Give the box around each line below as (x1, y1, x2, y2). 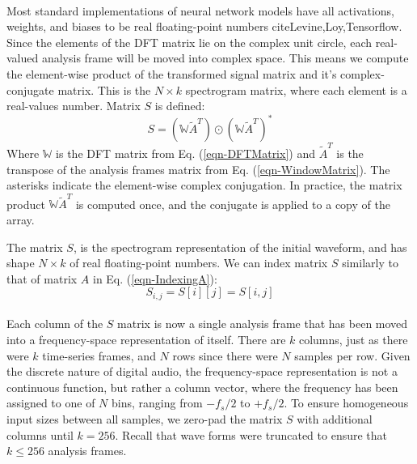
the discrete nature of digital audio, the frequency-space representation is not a (6, 363, 398, 380)
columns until (6, 426, 74, 443)
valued (6, 49, 39, 66)
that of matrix (6, 270, 78, 287)
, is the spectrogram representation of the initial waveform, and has (73, 238, 407, 255)
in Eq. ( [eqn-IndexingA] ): (92, 270, 217, 287)
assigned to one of (6, 394, 95, 411)
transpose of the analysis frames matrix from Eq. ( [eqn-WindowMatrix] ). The (6, 160, 390, 177)
